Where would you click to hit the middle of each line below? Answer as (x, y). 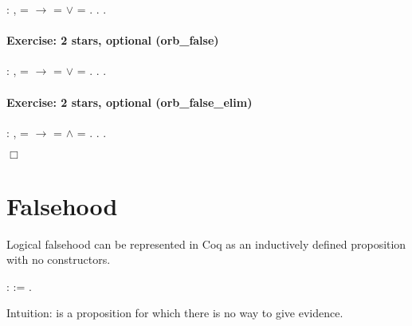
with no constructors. (59, 259)
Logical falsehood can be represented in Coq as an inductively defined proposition (206, 244)
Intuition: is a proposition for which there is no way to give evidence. (175, 313)
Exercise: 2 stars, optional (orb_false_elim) (129, 102)
